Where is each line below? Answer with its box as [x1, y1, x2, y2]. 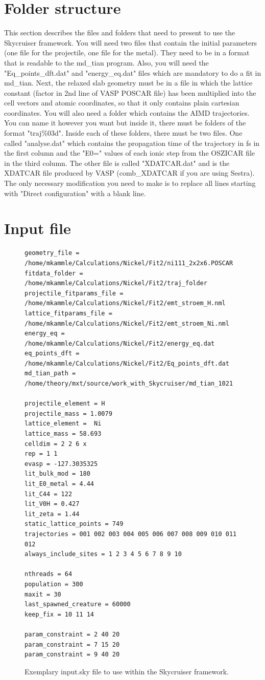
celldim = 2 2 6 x [25, 440, 87, 448]
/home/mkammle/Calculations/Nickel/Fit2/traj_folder [25, 280, 207, 287]
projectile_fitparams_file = [25, 289, 124, 297]
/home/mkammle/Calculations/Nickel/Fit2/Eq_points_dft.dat [25, 359, 229, 367]
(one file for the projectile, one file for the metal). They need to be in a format [4, 47, 250, 58]
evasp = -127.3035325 [25, 460, 98, 468]
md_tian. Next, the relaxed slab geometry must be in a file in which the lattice [4, 77, 253, 88]
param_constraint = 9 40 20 [25, 651, 120, 658]
